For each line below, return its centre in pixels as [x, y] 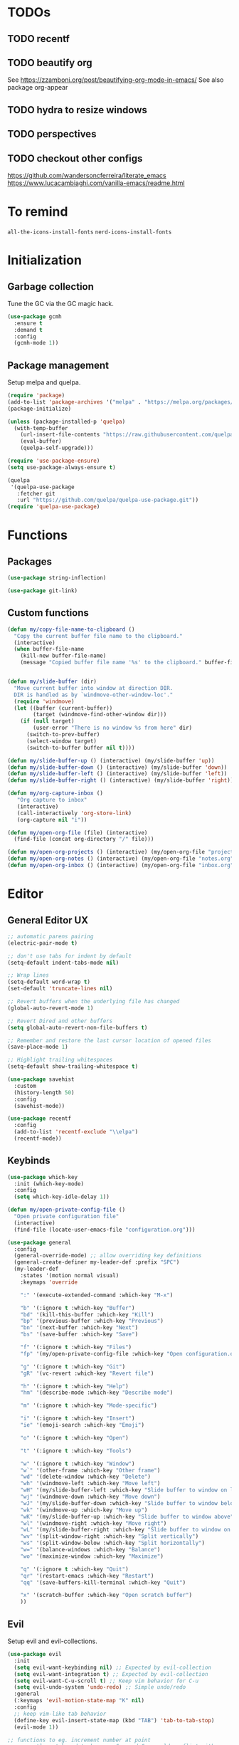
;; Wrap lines [28, 975]
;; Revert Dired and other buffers [60, 1021]
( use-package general [39, 1242]
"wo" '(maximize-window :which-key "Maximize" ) [92, 1556]
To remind [38, 212]
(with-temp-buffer [41, 428]
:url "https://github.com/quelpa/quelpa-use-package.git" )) [108, 500]
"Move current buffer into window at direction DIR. [94, 688]
